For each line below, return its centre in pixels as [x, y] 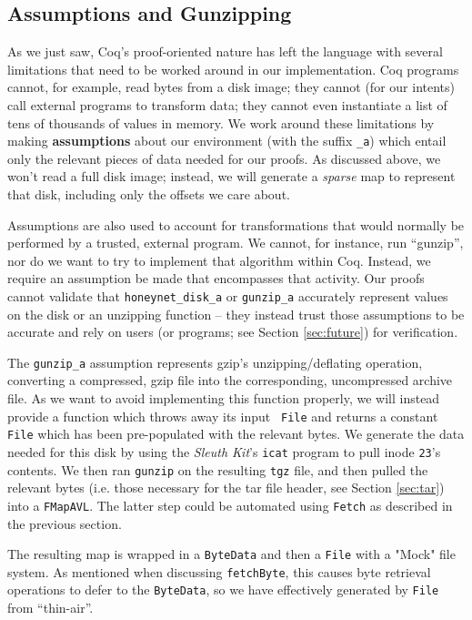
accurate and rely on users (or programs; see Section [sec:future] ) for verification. [233, 332]
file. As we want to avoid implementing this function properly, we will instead [224, 398]
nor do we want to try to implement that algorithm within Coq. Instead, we [219, 260]
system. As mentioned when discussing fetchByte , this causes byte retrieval [219, 571]
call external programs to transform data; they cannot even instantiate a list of [227, 104]
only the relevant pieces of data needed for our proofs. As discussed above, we [224, 158]
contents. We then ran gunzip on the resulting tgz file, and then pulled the [218, 469]
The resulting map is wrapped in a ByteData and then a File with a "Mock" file [231, 554]
